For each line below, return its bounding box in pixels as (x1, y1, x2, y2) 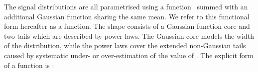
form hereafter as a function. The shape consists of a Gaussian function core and (4, 21, 250, 31)
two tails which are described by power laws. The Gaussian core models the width (4, 30, 254, 41)
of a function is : (4, 60, 54, 70)
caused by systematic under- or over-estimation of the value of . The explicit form (4, 50, 254, 60)
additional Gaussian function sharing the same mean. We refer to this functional (4, 11, 250, 21)
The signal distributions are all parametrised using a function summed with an (4, 1, 248, 11)
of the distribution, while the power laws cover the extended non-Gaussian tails (4, 40, 246, 51)
